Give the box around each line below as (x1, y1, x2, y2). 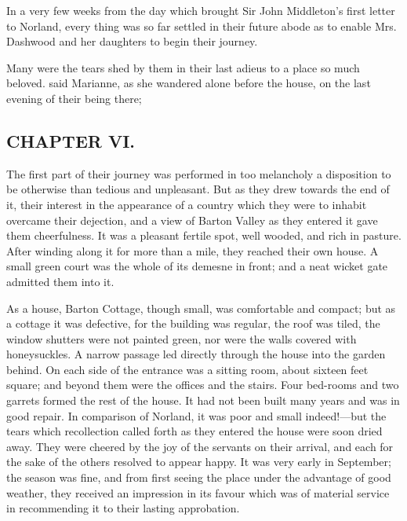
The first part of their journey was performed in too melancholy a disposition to (6, 165, 391, 182)
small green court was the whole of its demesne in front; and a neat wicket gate (6, 258, 388, 274)
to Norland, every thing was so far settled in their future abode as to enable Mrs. (6, 17, 397, 34)
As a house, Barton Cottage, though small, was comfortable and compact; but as (6, 299, 396, 316)
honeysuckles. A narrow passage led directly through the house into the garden (6, 346, 386, 362)
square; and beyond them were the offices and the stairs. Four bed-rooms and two (6, 376, 399, 393)
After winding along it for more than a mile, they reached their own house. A (6, 242, 379, 259)
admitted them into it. (6, 273, 114, 289)
